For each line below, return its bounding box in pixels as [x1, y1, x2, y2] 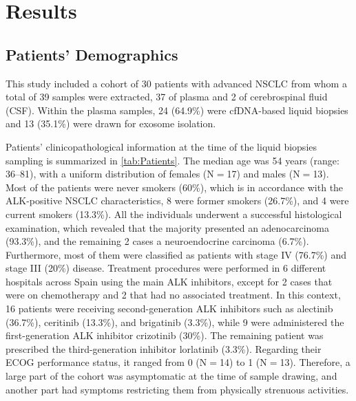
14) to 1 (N [219, 355, 267, 369]
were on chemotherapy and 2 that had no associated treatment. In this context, [6, 288, 341, 302]
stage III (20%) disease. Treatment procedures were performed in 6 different [6, 261, 326, 275]
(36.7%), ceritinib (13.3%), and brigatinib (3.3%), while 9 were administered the [6, 314, 344, 329]
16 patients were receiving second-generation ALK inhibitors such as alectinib [6, 301, 333, 316]
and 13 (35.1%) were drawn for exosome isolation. [6, 116, 216, 131]
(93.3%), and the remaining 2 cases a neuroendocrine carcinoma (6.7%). [6, 234, 309, 248]
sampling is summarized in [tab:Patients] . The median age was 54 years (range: [6, 153, 339, 167]
